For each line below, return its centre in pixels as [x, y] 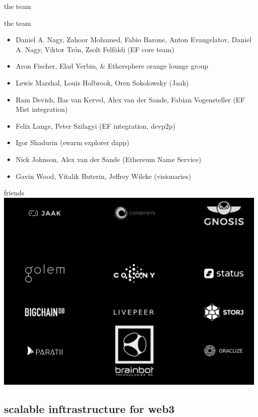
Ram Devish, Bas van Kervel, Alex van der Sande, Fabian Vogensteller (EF [130, 99]
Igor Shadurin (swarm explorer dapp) [72, 142]
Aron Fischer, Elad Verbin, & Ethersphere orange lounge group [112, 66]
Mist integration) [42, 109]
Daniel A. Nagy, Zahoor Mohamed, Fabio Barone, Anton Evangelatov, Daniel [133, 40]
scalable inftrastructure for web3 [89, 408]
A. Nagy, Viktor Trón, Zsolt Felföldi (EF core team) [95, 49]
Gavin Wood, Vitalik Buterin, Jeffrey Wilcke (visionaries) [103, 176]
